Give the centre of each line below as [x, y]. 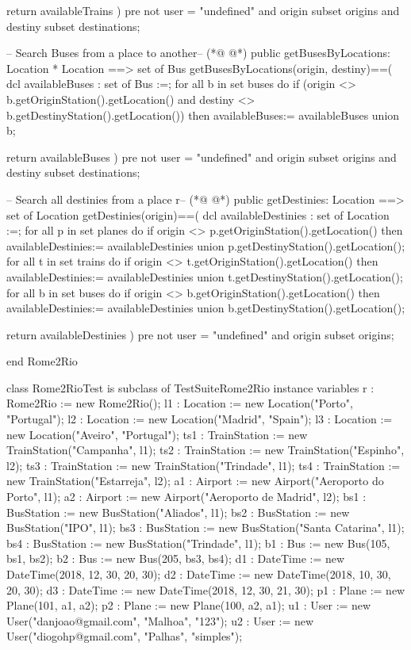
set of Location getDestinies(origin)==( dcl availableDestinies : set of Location [198, 214]
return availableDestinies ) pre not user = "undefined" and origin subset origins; [200, 334]
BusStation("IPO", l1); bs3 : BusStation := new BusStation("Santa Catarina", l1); [205, 528]
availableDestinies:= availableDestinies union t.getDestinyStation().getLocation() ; [205, 276]
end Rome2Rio [42, 361]
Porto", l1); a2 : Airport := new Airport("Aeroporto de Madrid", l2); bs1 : [186, 497]
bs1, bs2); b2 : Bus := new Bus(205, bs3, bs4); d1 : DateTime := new [176, 558]
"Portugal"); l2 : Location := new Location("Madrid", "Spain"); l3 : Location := [200, 419]
